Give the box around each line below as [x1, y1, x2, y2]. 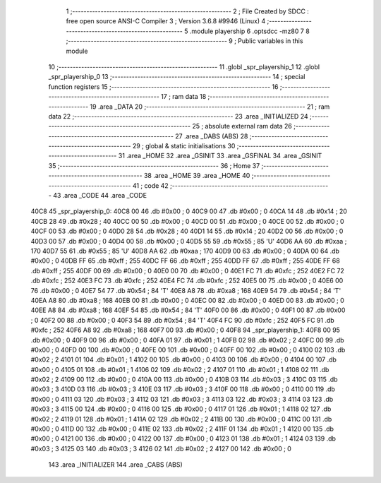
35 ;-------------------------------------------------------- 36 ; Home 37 [48, 161, 260, 169]
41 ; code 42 [132, 181, 169, 190]
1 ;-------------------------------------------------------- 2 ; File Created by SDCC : [66, 7, 310, 16]
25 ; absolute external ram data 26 [191, 122, 293, 131]
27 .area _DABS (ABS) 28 [175, 131, 248, 141]
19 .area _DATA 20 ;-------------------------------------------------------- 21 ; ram [90, 102, 330, 111]
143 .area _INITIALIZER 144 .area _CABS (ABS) [48, 460, 183, 469]
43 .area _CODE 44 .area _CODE [53, 191, 147, 200]
